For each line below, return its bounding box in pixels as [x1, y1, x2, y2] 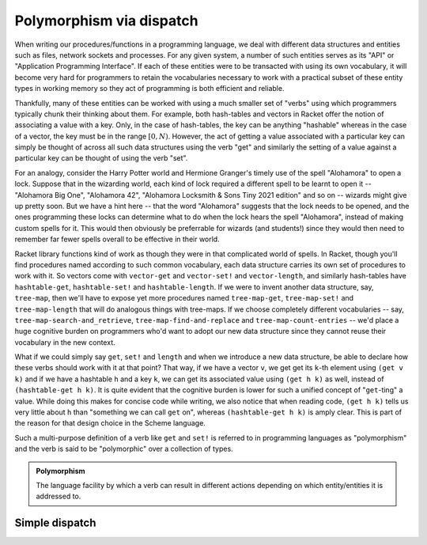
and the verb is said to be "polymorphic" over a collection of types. [14, 444, 233, 454]
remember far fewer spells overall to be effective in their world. [14, 234, 221, 244]
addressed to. [36, 491, 81, 501]
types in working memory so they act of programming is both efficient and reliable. [14, 84, 285, 93]
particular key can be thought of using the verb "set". [14, 153, 188, 163]
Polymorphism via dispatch [14, 12, 198, 29]
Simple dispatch [14, 517, 96, 530]
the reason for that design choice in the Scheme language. [14, 418, 206, 428]
